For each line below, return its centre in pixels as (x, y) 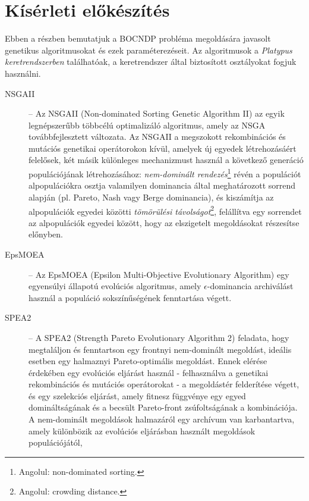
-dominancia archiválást (250, 286)
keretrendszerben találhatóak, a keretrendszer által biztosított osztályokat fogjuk (151, 62)
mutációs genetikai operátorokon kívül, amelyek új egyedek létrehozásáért (163, 148)
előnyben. (46, 234)
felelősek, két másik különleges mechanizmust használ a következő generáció (166, 160)
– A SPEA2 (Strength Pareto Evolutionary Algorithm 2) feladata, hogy (159, 337)
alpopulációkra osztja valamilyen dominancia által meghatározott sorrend (162, 185)
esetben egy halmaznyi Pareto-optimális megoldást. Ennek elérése (148, 361)
